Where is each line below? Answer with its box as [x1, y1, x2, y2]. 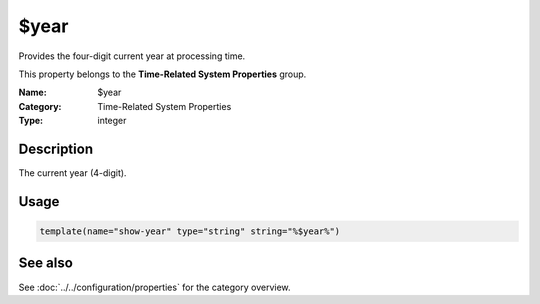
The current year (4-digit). [18, 167, 127, 179]
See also [18, 255, 74, 272]
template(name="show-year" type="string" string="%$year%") [39, 226, 341, 237]
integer [97, 115, 127, 127]
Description [18, 140, 94, 157]
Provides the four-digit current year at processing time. [18, 50, 246, 62]
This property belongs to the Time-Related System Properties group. [18, 68, 307, 80]
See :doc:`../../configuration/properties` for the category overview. [18, 281, 291, 293]
